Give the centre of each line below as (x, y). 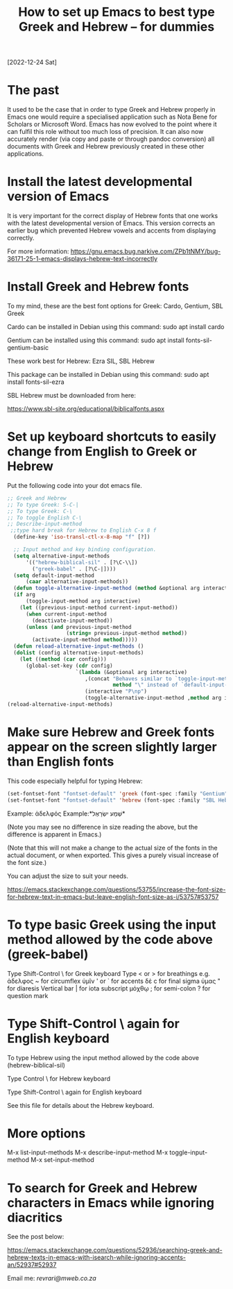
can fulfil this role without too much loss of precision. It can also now (105, 132)
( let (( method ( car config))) (63, 659)
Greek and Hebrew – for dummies (116, 27)
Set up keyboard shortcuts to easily (112, 437)
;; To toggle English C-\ (44, 518)
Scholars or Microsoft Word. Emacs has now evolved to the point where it (112, 124)
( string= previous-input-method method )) (127, 633)
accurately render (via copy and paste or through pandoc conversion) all (111, 139)
